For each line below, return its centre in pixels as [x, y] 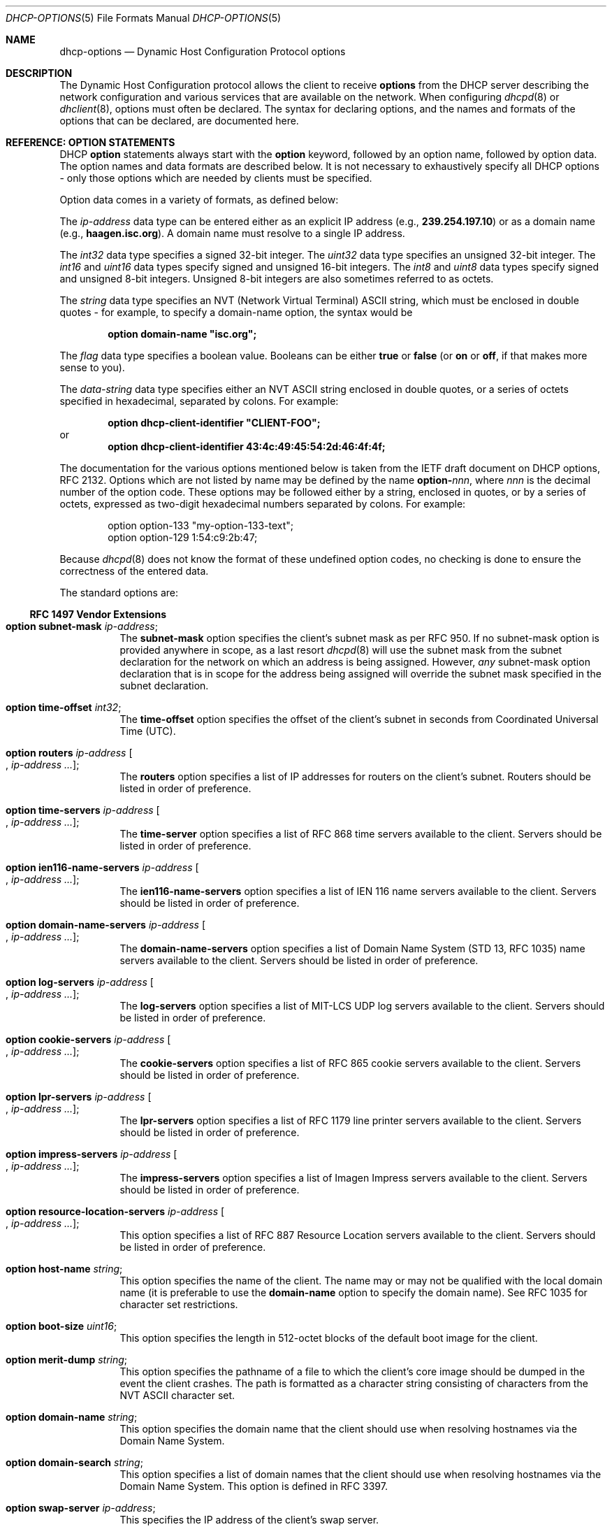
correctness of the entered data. [134, 571]
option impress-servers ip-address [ [92, 1154]
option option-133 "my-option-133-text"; [201, 525]
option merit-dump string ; [67, 1360]
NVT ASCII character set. [177, 1395]
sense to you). [92, 367]
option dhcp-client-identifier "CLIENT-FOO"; [214, 423]
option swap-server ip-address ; [81, 1508]
